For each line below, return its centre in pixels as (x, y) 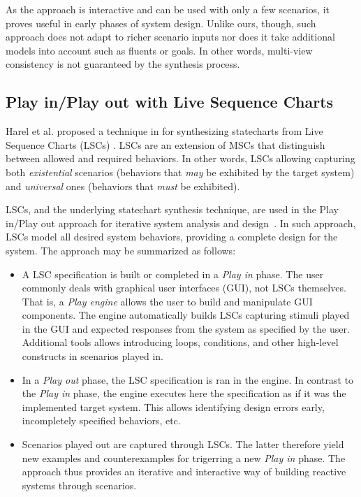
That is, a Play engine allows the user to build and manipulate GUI (167, 301)
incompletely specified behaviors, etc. (101, 420)
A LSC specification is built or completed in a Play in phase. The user (173, 274)
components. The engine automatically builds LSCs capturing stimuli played (186, 315)
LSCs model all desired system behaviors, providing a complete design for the (172, 237)
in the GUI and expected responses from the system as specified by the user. (186, 328)
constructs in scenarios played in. (93, 356)
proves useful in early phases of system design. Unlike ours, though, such (161, 23)
